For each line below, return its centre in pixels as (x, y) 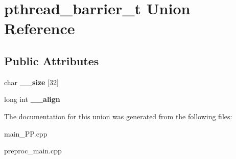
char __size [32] (31, 82)
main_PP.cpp (26, 133)
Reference (40, 28)
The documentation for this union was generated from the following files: (118, 116)
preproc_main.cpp (33, 151)
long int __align (32, 99)
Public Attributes (52, 60)
